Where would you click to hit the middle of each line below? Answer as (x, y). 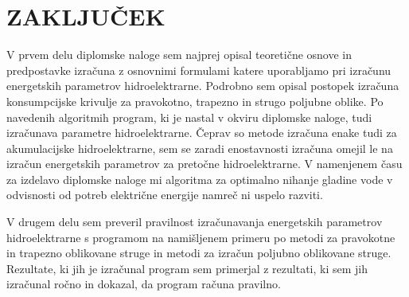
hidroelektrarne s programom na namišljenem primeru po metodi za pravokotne (201, 237)
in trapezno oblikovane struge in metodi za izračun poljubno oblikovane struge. (199, 253)
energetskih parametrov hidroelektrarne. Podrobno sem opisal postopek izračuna (203, 86)
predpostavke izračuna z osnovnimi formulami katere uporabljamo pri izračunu (199, 70)
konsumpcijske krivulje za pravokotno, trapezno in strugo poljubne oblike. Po (195, 101)
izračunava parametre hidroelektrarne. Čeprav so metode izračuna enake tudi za (202, 133)
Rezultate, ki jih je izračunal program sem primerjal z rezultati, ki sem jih (187, 268)
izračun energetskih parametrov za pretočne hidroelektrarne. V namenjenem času (204, 164)
